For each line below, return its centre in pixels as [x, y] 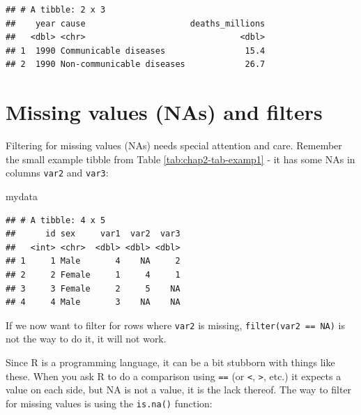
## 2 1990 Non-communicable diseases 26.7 [136, 65]
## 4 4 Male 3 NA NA [93, 302]
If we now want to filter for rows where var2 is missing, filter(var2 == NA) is [175, 325]
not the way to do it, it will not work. [86, 339]
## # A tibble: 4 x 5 [56, 220]
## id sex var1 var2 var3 [93, 234]
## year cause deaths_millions [136, 23]
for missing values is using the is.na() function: [109, 403]
